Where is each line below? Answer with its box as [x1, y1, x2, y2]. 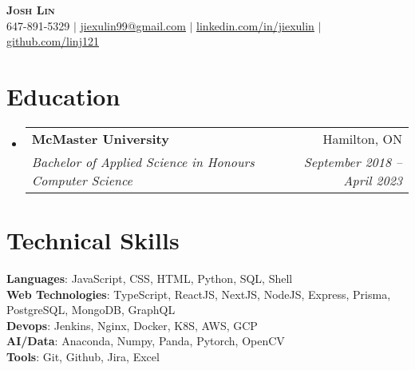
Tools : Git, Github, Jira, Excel [6, 348, 160, 364]
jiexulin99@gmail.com [80, 17, 186, 34]
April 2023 [343, 170, 402, 189]
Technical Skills [6, 224, 180, 257]
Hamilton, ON [322, 129, 402, 148]
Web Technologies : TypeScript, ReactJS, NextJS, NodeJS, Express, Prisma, [6, 285, 391, 302]
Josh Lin [6, 2, 55, 18]
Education [6, 79, 121, 112]
